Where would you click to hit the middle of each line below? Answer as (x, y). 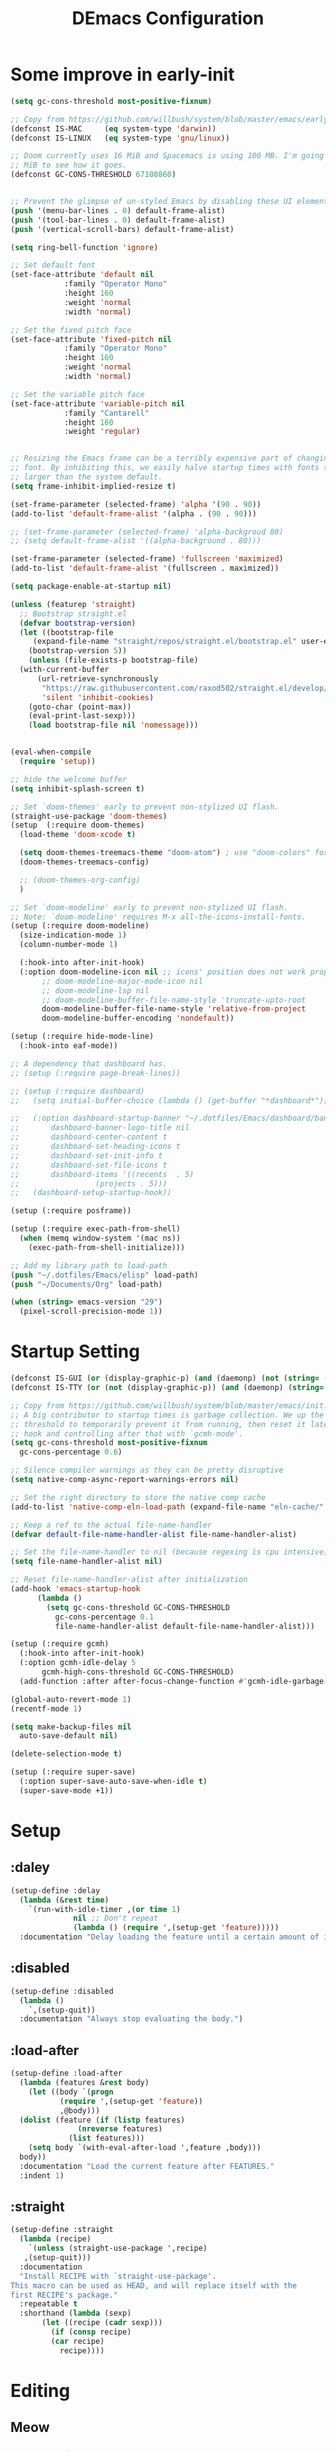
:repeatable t (48, 2304)
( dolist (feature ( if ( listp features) (102, 2120)
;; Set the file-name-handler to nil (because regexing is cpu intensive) (169, 1552)
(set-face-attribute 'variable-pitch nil (98, 403)
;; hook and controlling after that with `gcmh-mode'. (127, 1433)
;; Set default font (53, 265)
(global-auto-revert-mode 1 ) (71, 1699)
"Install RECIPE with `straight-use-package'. (118, 2276)
